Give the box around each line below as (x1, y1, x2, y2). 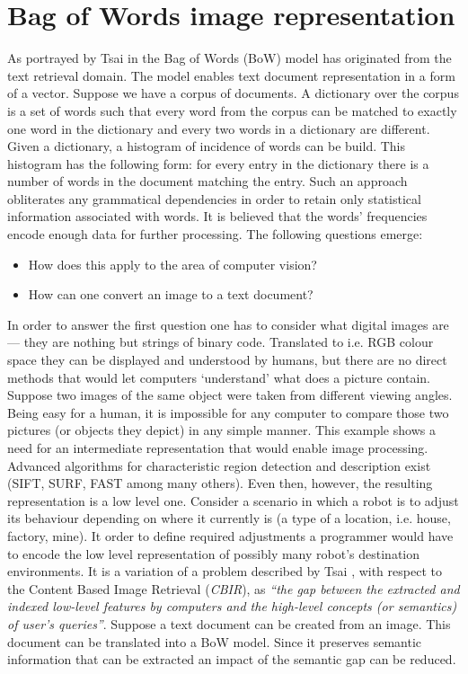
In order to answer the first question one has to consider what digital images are (7, 315, 449, 333)
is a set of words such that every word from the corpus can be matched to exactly (7, 101, 457, 120)
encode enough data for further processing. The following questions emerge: (7, 225, 423, 244)
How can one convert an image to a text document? (28, 285, 313, 304)
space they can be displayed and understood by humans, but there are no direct (7, 350, 447, 369)
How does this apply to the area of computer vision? (28, 254, 317, 273)
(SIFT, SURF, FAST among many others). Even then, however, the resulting (7, 474, 433, 492)
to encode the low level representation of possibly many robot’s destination (7, 544, 420, 563)
